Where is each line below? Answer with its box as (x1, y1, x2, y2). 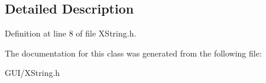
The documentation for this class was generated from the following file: (5, 47, 262, 59)
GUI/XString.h (5, 67, 60, 79)
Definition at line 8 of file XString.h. (5, 27, 137, 39)
